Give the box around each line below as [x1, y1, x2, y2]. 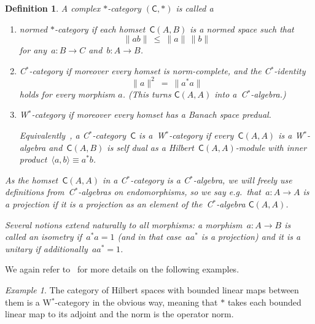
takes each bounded [227, 295, 301, 308]
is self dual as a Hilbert [107, 141, 194, 153]
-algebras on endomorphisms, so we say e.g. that [78, 185, 262, 198]
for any [19, 44, 47, 56]
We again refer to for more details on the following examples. [5, 263, 239, 276]
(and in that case [117, 230, 182, 243]
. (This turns [122, 87, 171, 100]
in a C [103, 173, 127, 186]
